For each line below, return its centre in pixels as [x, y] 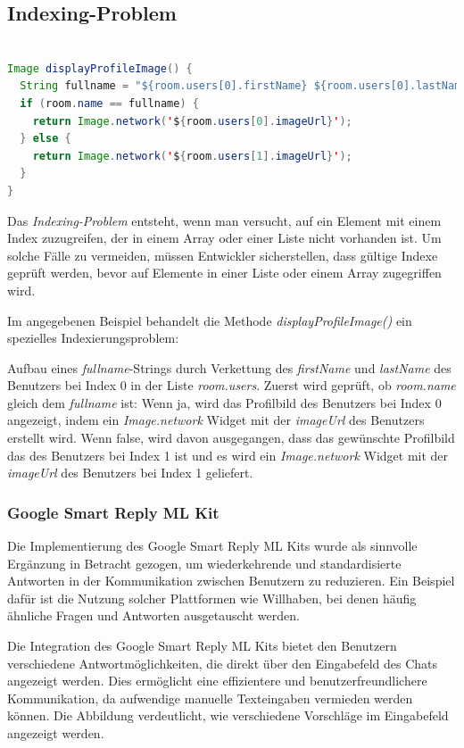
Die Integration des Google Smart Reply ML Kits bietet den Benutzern [202, 646]
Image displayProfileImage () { [100, 68]
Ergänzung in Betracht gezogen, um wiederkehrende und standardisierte [204, 563]
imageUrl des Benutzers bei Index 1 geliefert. [130, 473]
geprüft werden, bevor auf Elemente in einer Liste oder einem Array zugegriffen [224, 273]
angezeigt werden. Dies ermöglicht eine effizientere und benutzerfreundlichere [217, 681]
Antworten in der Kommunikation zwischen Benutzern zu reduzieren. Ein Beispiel [231, 581]
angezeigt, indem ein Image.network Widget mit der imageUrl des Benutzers [216, 420]
